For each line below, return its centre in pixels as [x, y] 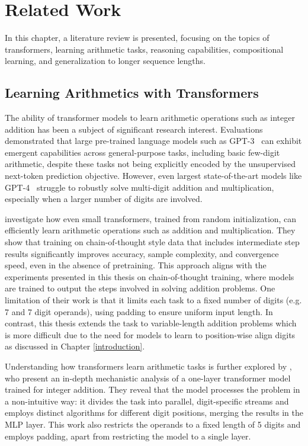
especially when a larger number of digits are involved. [104, 199]
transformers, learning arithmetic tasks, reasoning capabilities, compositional [144, 49]
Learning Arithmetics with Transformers [132, 93]
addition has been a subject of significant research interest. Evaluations [134, 129]
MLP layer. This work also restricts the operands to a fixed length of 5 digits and [153, 424]
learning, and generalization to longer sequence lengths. [105, 61]
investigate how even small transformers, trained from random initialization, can [151, 218]
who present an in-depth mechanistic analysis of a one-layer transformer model [148, 378]
